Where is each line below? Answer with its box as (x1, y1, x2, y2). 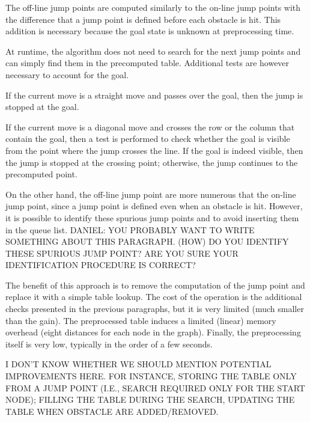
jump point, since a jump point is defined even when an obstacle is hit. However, (5, 200, 303, 212)
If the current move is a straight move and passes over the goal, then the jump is (5, 88, 303, 101)
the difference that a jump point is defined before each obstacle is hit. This (5, 13, 281, 25)
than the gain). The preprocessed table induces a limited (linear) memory (5, 314, 276, 326)
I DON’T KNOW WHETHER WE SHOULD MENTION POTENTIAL (5, 358, 272, 370)
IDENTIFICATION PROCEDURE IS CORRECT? (5, 258, 196, 271)
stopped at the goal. (5, 100, 79, 113)
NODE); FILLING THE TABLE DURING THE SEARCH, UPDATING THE (5, 393, 295, 406)
